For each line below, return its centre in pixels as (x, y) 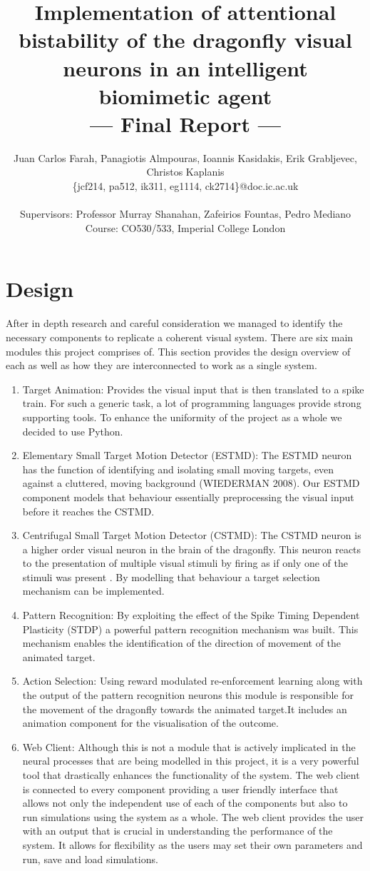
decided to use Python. (73, 431)
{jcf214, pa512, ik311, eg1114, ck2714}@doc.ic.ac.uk (185, 186)
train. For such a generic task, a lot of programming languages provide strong (192, 403)
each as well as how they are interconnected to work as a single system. (161, 365)
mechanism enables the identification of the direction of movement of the (182, 643)
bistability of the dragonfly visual (185, 40)
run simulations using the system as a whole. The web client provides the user (193, 816)
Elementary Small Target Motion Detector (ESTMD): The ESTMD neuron (187, 455)
